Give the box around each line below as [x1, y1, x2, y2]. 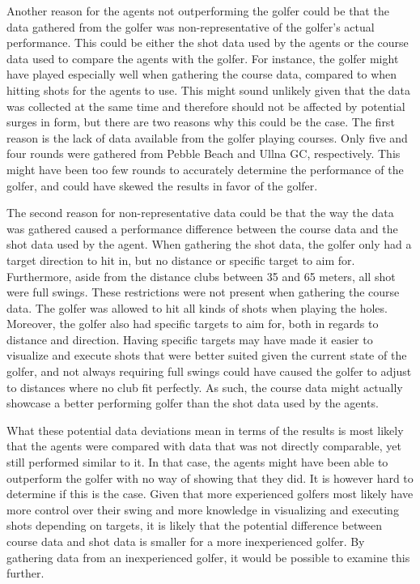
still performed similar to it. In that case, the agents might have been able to [6, 454, 388, 471]
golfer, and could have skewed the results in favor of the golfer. [6, 177, 318, 194]
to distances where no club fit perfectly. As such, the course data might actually [6, 378, 403, 395]
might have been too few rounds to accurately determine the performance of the [6, 160, 404, 177]
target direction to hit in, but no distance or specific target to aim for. [6, 251, 355, 268]
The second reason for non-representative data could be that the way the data [6, 204, 394, 221]
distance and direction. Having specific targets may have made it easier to [6, 330, 373, 347]
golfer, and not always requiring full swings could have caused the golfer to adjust [6, 363, 412, 380]
